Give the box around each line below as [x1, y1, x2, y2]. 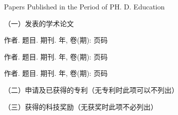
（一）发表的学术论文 [4, 18, 74, 28]
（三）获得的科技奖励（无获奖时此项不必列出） [4, 101, 158, 112]
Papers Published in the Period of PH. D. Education [4, 1, 165, 11]
